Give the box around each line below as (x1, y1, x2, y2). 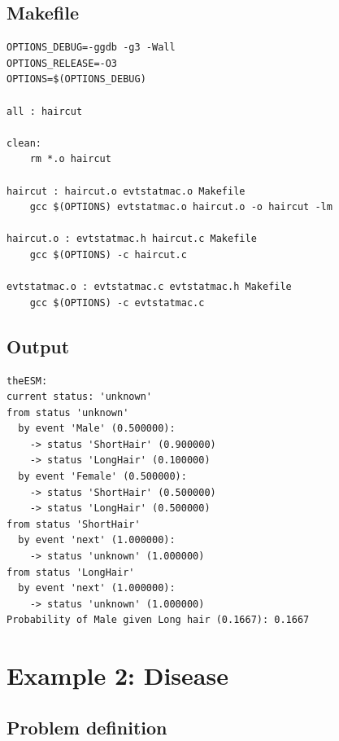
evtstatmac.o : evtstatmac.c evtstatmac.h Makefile (7, 281, 292, 293)
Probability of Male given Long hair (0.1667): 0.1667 (7, 614, 310, 626)
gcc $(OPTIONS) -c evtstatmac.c (29, 296, 205, 309)
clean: (7, 137, 41, 149)
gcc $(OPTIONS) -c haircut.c (29, 248, 187, 261)
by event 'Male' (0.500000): (18, 423, 176, 435)
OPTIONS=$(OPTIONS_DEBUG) (7, 73, 146, 85)
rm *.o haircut (29, 153, 111, 165)
